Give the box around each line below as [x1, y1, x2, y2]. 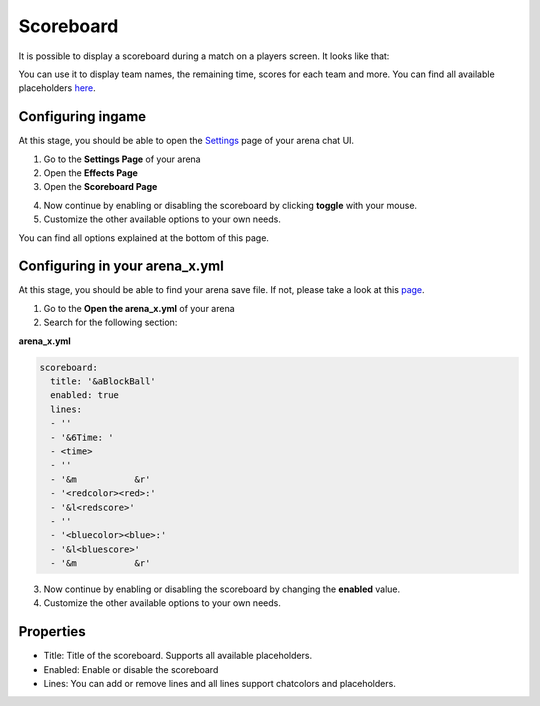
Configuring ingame [18, 108, 147, 125]
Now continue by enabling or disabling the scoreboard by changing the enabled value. [43, 583, 401, 595]
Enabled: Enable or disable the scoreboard [43, 663, 219, 675]
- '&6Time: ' [50, 431, 114, 443]
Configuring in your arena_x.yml [18, 258, 224, 275]
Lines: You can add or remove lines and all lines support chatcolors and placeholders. [43, 678, 397, 690]
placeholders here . [18, 82, 97, 94]
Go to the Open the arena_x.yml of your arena [43, 302, 235, 314]
